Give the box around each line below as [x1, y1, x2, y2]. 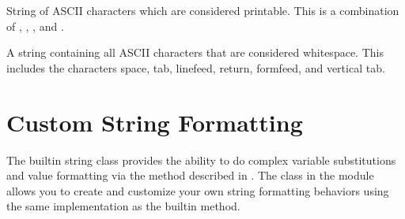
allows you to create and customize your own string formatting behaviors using [6, 182, 389, 199]
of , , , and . [6, 17, 64, 34]
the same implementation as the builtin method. [6, 198, 240, 214]
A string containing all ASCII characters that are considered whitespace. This [6, 44, 384, 61]
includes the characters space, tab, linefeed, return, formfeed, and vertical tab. [6, 59, 385, 76]
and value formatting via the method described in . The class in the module [6, 167, 374, 184]
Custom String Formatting [6, 106, 303, 138]
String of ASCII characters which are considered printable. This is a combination [6, 2, 399, 18]
